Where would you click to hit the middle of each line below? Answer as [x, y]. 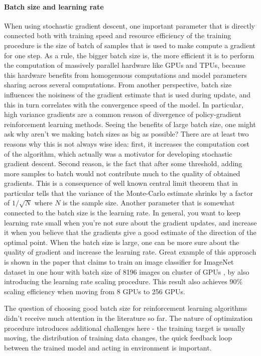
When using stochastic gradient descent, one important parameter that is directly [129, 25]
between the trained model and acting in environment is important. [108, 347]
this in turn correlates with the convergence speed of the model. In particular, [124, 104]
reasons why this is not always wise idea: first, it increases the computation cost [127, 143]
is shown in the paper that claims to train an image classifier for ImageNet [119, 262]
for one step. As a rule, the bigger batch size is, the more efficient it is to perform [129, 55]
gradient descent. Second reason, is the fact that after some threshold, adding [123, 163]
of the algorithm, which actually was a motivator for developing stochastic [118, 153]
